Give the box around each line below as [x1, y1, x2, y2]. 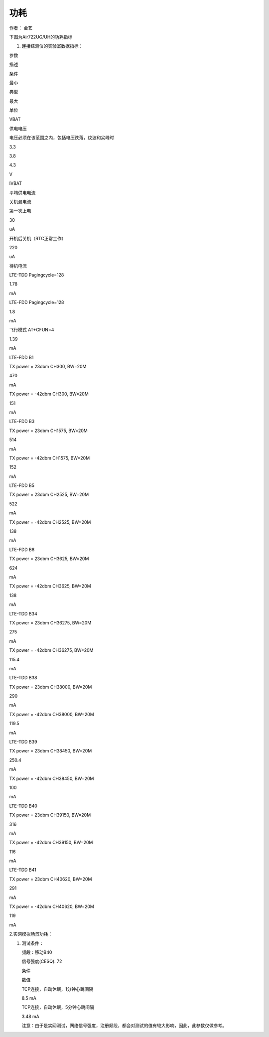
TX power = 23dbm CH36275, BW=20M [9, 619, 92, 625]
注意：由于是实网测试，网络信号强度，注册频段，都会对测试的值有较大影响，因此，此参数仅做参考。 [21, 1023, 227, 1029]
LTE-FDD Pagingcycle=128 [9, 299, 64, 305]
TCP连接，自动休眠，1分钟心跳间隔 [21, 986, 94, 992]
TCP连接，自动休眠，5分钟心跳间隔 [21, 1004, 95, 1010]
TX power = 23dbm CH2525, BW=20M [9, 491, 89, 498]
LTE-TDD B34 [9, 610, 37, 616]
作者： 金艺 [9, 25, 32, 31]
